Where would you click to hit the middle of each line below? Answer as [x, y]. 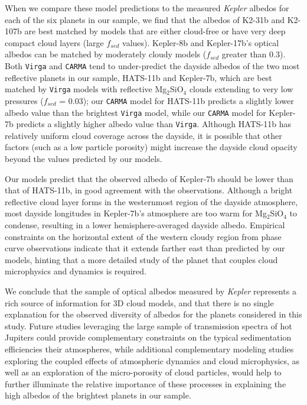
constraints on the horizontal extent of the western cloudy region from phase [143, 236]
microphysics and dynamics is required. [76, 271]
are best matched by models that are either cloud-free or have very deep [155, 31]
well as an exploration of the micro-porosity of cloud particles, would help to [143, 372]
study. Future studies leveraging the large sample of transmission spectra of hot [148, 325]
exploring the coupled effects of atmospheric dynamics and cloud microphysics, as [152, 360]
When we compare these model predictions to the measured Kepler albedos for [147, 8]
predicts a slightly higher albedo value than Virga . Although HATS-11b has [153, 124]
